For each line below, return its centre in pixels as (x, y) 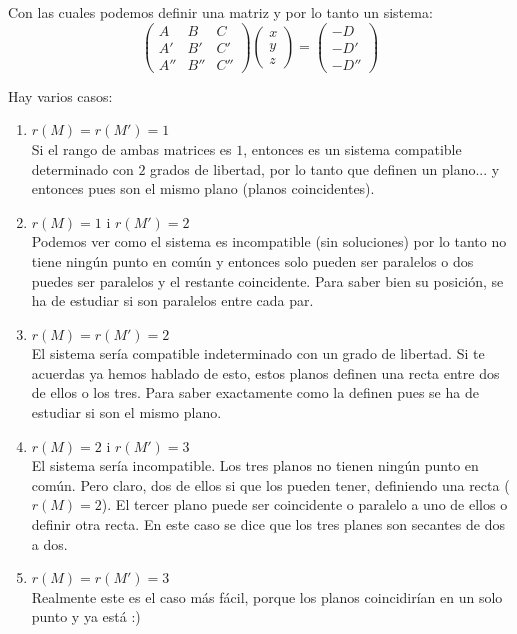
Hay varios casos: (60, 95)
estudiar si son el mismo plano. (126, 412)
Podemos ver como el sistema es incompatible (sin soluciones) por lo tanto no (269, 241)
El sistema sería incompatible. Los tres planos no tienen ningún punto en (255, 465)
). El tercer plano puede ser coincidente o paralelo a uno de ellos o (304, 504)
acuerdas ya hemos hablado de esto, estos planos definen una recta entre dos (265, 372)
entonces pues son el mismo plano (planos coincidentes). (203, 188)
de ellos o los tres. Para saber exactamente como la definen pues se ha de (255, 392)
